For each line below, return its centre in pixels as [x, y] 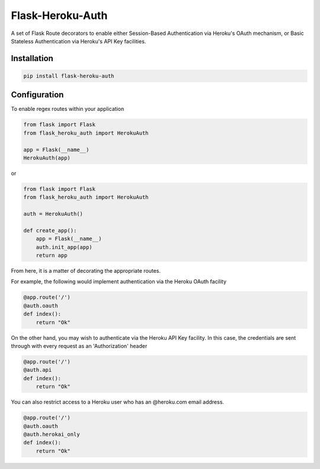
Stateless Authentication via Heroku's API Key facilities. [79, 41]
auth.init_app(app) [64, 247]
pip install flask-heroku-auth [69, 76]
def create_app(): [50, 230]
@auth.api [38, 370]
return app [52, 256]
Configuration [37, 95]
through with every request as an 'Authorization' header [79, 346]
